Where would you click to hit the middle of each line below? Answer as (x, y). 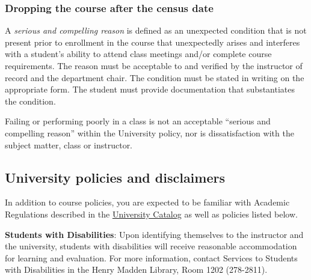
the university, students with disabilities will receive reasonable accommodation (151, 246)
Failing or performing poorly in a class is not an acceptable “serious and (138, 121)
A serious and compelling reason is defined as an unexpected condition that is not (156, 30)
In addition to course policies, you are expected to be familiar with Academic (147, 202)
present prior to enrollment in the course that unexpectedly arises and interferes (152, 42)
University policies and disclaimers (115, 177)
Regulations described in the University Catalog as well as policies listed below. (151, 214)
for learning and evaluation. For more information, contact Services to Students (151, 257)
